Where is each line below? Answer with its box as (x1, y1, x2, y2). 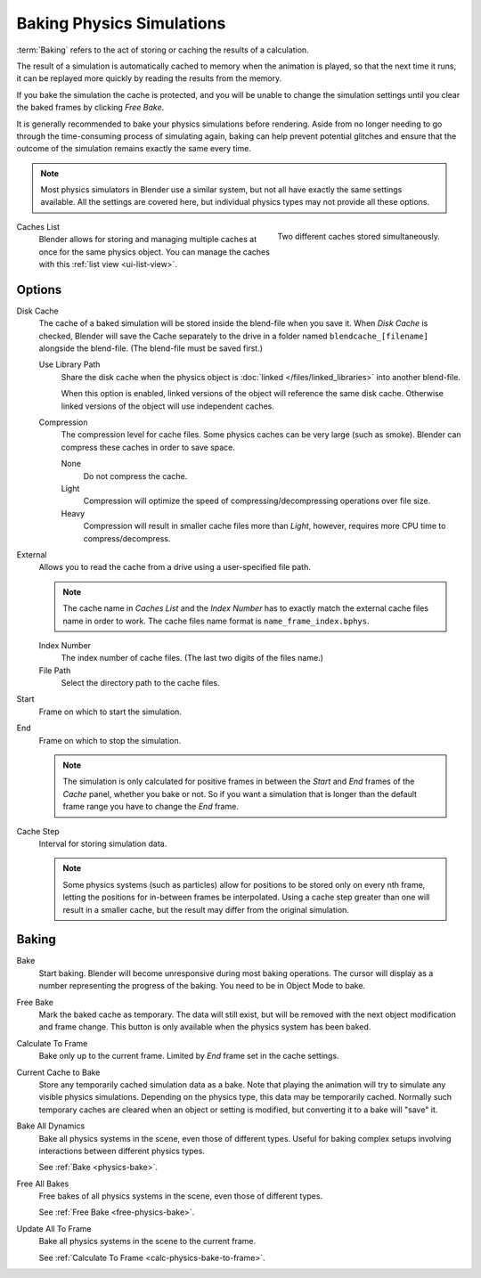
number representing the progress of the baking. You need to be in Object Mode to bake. (38, 981, 365, 991)
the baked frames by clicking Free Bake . (16, 102, 165, 113)
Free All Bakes (16, 1178, 69, 1189)
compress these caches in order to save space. (61, 442, 236, 452)
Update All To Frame (16, 1223, 93, 1233)
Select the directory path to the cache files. (61, 678, 220, 688)
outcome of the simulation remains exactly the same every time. (16, 143, 251, 154)
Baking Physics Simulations (16, 13, 226, 33)
